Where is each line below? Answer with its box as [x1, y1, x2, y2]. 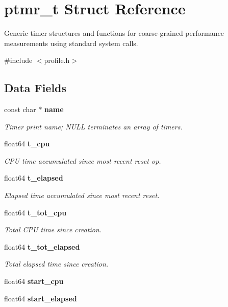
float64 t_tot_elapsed [4, 241, 80, 252]
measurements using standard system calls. [4, 37, 138, 48]
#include [4, 55, 33, 65]
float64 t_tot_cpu [4, 207, 67, 217]
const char [4, 104, 36, 115]
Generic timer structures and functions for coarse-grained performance [4, 28, 224, 38]
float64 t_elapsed [4, 172, 63, 183]
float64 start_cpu [4, 276, 64, 287]
